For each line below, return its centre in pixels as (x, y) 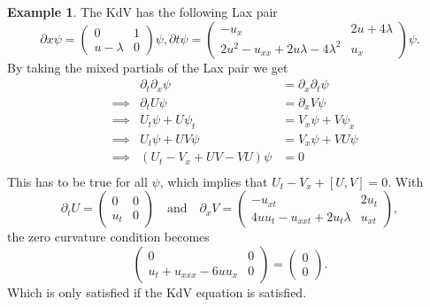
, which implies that (214, 181)
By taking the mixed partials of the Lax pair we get (148, 67)
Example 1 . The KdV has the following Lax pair (142, 12)
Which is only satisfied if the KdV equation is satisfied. (157, 292)
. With (406, 181)
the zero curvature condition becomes (108, 237)
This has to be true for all (77, 181)
